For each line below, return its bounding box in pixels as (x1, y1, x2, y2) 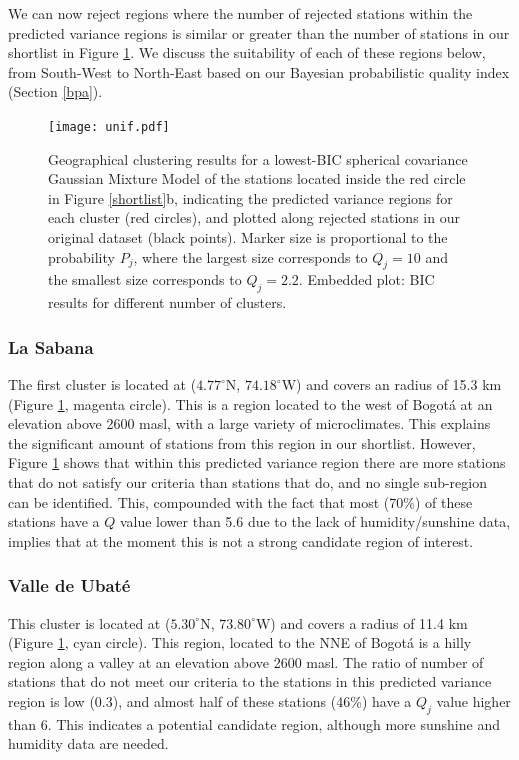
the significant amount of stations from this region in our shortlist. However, (8, 432, 476, 453)
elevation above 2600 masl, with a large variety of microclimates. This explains (8, 413, 491, 434)
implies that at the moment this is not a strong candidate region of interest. (8, 530, 474, 551)
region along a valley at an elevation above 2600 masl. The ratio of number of (8, 651, 484, 672)
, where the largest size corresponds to (133, 246, 368, 267)
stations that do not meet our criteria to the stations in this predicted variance (8, 671, 492, 692)
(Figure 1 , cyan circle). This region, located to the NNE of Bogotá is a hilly (8, 632, 472, 653)
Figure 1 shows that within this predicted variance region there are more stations (8, 452, 506, 473)
